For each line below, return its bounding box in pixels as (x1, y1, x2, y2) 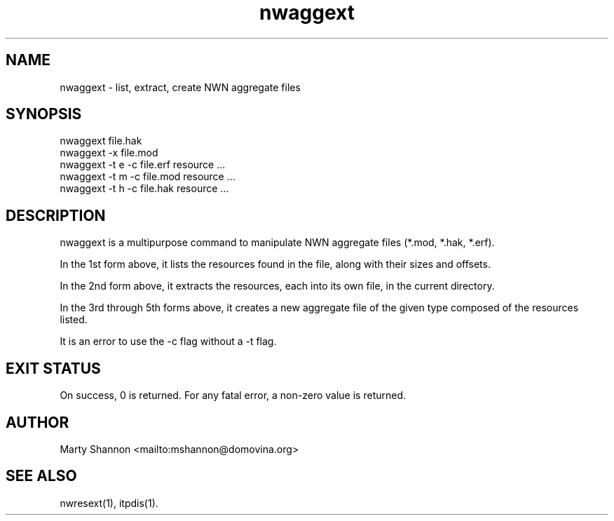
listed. (60, 313, 88, 326)
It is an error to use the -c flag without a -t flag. (60, 335, 277, 348)
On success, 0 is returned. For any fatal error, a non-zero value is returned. (60, 389, 407, 402)
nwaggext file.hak (60, 135, 142, 147)
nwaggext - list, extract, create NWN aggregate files (60, 81, 301, 93)
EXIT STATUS (6, 359, 101, 377)
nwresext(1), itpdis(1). (60, 496, 158, 509)
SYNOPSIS (6, 105, 82, 123)
